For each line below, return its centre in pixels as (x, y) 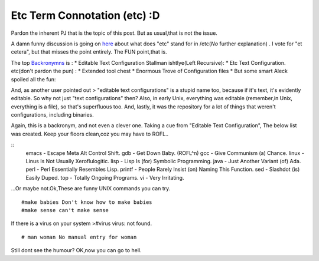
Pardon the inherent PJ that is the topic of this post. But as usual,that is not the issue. (114, 33)
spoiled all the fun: (33, 79)
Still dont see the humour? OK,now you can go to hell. (76, 250)
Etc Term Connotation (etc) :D (85, 15)
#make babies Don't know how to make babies (87, 202)
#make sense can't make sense (65, 210)
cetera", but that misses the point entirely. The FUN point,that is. (89, 52)
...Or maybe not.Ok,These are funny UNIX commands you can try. (91, 189)
